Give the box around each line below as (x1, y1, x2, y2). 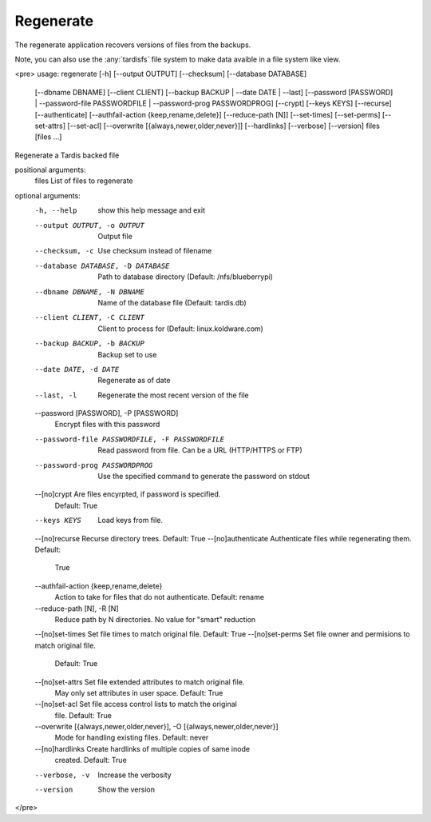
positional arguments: (14, 165, 86, 175)
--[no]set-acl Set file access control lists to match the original (34, 700, 237, 709)
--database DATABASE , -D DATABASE (34, 261, 170, 270)
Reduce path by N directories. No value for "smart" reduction (54, 614, 256, 624)
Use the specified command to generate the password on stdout (97, 472, 310, 481)
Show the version (97, 784, 156, 795)
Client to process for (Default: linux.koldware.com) (97, 324, 263, 333)
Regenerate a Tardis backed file (14, 150, 120, 160)
